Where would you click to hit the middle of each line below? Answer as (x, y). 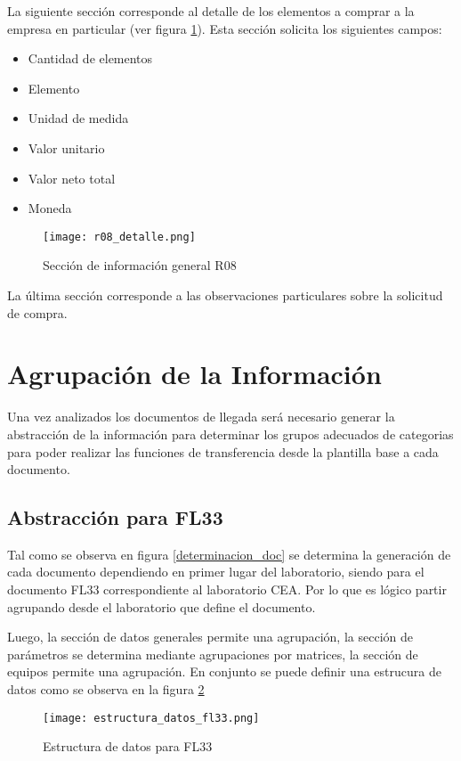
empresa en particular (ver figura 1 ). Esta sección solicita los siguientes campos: (225, 28)
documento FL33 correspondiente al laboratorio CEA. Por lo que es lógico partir (227, 589)
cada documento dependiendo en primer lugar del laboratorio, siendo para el (216, 572)
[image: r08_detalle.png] (119, 237)
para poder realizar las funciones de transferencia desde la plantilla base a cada (223, 451)
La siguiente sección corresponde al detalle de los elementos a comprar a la (211, 11)
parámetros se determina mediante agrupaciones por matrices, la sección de (213, 654)
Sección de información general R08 (140, 265)
